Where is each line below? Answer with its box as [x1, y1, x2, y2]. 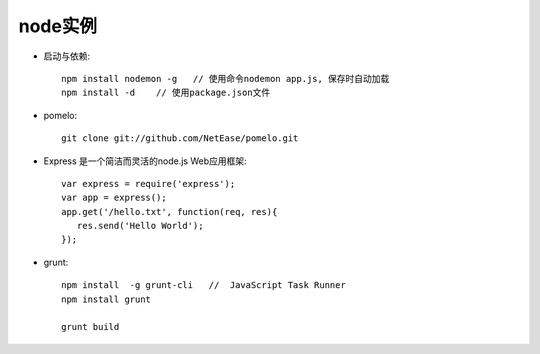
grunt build [61, 321, 120, 333]
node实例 [18, 15, 97, 37]
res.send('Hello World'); [76, 220, 204, 232]
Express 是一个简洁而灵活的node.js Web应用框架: [43, 155, 247, 167]
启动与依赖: [43, 50, 91, 62]
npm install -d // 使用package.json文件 [61, 87, 271, 99]
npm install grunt [61, 293, 152, 305]
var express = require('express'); [61, 178, 236, 189]
